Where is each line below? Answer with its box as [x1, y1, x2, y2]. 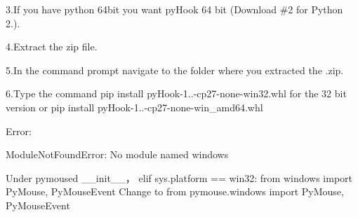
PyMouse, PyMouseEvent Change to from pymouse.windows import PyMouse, [6, 184, 344, 199]
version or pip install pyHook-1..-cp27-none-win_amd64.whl [6, 99, 263, 114]
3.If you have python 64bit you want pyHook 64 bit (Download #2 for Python [6, 2, 343, 16]
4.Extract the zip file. [6, 39, 98, 54]
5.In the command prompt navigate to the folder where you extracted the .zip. [6, 62, 344, 77]
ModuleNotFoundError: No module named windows [6, 147, 229, 162]
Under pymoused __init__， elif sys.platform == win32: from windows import [6, 170, 353, 185]
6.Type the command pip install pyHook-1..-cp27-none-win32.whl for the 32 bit [6, 86, 347, 101]
